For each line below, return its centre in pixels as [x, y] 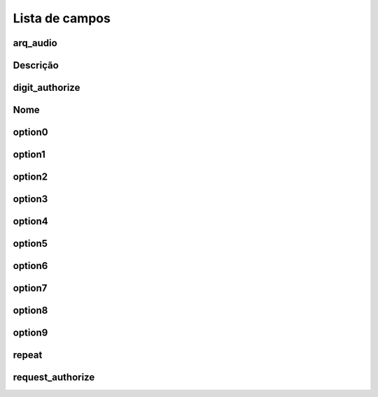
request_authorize [54, 377]
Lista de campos [62, 18]
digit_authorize [47, 88]
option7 [30, 288]
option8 [30, 311]
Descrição [36, 65]
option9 [30, 333]
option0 [30, 132]
